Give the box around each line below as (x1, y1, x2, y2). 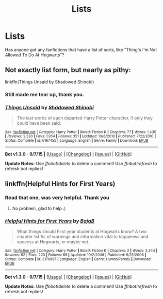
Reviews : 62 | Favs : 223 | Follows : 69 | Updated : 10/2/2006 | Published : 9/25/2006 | (5, 252, 147, 257)
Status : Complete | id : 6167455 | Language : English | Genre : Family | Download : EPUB (5, 138, 149, 143)
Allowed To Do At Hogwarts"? (5, 52, 65, 58)
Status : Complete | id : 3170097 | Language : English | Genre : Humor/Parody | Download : (5, 256, 152, 262)
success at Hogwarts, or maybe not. (16, 239, 90, 245)
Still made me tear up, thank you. (5, 91, 84, 98)
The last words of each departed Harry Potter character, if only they (16, 115, 153, 121)
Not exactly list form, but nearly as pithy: (5, 66, 131, 74)
